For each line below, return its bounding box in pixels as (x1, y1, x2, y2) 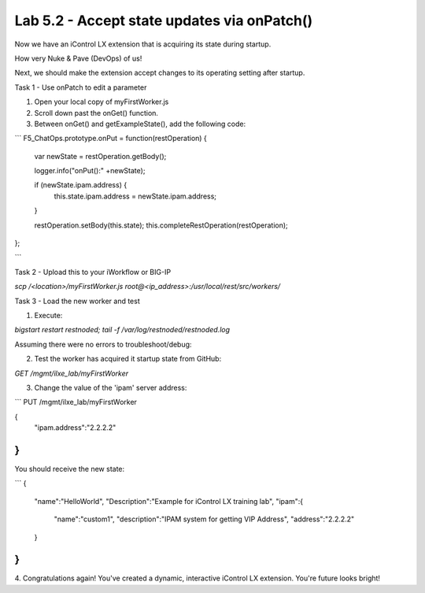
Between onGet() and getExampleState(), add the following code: (34, 119, 246, 128)
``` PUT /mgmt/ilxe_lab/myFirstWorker (14, 398, 138, 407)
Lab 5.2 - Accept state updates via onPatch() (14, 12, 313, 29)
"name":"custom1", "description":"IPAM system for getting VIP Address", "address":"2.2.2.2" (54, 514, 355, 524)
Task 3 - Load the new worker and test (14, 296, 141, 306)
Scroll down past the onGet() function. (34, 108, 159, 117)
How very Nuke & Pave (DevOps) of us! (14, 54, 142, 63)
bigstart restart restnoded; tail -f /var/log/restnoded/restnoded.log (14, 325, 231, 335)
